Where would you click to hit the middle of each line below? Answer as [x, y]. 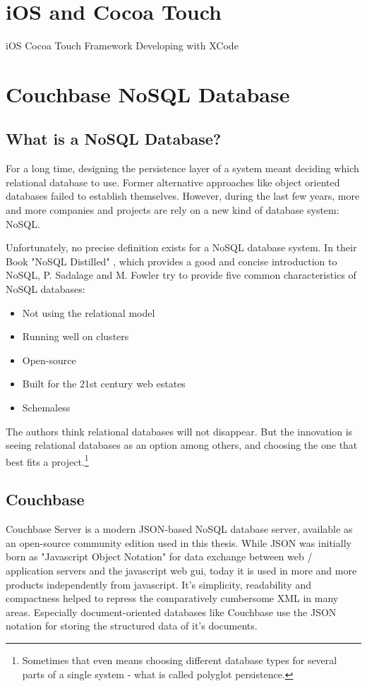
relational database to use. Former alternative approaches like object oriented [173, 182]
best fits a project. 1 [47, 460]
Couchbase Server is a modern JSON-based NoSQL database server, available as [179, 529]
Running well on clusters [76, 336]
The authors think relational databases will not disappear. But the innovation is [179, 431]
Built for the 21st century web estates [104, 384]
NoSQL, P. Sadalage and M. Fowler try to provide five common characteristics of [181, 275]
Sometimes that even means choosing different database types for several [180, 660]
